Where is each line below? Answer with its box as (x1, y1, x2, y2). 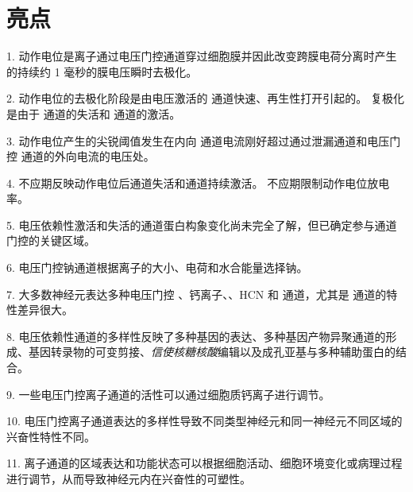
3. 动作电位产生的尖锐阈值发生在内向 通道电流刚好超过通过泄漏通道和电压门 (6, 132, 401, 149)
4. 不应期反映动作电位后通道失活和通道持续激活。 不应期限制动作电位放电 (6, 174, 390, 191)
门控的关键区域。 (6, 232, 95, 249)
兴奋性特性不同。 (6, 428, 95, 444)
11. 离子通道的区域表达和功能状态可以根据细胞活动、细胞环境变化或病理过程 (6, 455, 403, 471)
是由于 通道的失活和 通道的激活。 (6, 105, 181, 122)
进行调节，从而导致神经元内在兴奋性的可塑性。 (6, 471, 251, 486)
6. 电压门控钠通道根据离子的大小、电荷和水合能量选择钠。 (6, 259, 308, 276)
